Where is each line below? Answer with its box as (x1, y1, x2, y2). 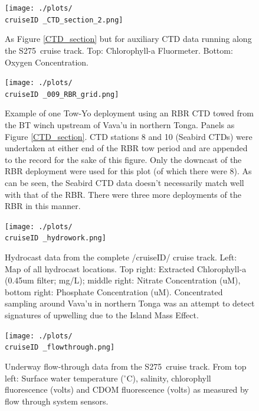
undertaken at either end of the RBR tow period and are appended (5, 142, 248, 154)
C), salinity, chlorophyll (126, 371, 211, 384)
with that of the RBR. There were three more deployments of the (5, 188, 241, 200)
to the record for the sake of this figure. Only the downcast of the (5, 153, 242, 165)
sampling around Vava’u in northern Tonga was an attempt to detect (5, 297, 255, 309)
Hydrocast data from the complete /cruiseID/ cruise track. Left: (5, 251, 237, 263)
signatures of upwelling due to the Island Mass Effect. (5, 309, 199, 321)
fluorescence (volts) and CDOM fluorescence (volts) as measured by (5, 383, 249, 396)
